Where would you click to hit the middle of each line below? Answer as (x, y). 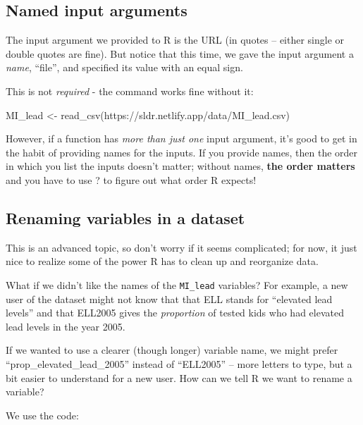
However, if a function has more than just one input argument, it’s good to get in (181, 138)
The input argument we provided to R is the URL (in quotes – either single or (175, 40)
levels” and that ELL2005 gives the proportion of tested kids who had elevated (175, 313)
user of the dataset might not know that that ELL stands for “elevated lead (169, 298)
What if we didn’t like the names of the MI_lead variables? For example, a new (177, 284)
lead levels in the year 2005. (66, 326)
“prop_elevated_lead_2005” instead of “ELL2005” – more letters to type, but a (179, 363)
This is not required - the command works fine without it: (130, 91)
